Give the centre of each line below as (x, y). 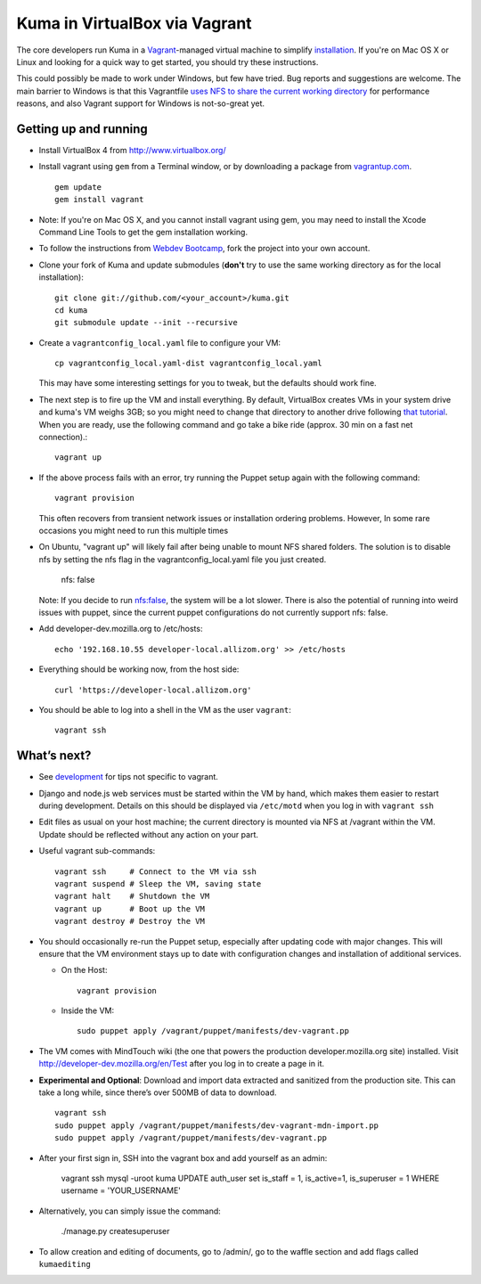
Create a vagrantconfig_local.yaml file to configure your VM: (159, 342)
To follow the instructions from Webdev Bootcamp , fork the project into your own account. (204, 249)
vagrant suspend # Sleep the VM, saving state (158, 883)
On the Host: (84, 970)
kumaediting (65, 1264)
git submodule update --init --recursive (146, 323)
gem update (78, 187)
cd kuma (71, 310)
